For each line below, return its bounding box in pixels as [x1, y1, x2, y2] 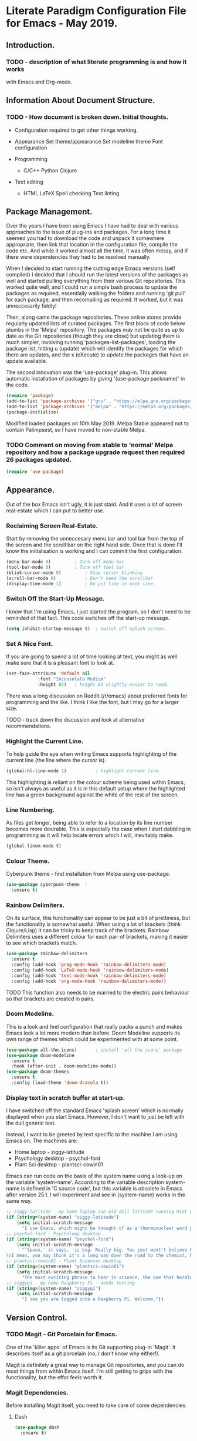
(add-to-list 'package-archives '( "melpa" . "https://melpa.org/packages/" [6, 404, 195, 410]
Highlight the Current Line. [6, 737, 84, 745]
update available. [6, 358, 47, 365]
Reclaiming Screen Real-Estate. [6, 522, 98, 530]
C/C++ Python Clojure [23, 166, 77, 174]
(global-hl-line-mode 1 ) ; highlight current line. [6, 768, 161, 774]
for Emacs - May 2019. [6, 16, 118, 30]
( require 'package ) [6, 393, 54, 399]
